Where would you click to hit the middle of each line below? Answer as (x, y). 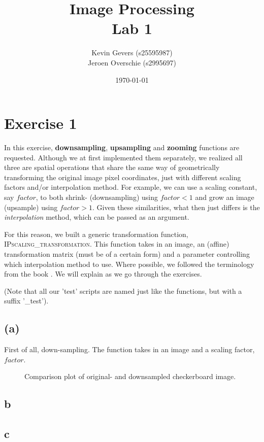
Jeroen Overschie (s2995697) (132, 62)
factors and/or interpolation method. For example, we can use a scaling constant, (131, 187)
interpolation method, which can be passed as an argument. (97, 217)
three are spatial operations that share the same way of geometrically (112, 167)
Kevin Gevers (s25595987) (132, 53)
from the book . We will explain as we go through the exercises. (103, 274)
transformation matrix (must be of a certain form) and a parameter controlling (127, 253)
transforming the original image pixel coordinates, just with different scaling (123, 177)
